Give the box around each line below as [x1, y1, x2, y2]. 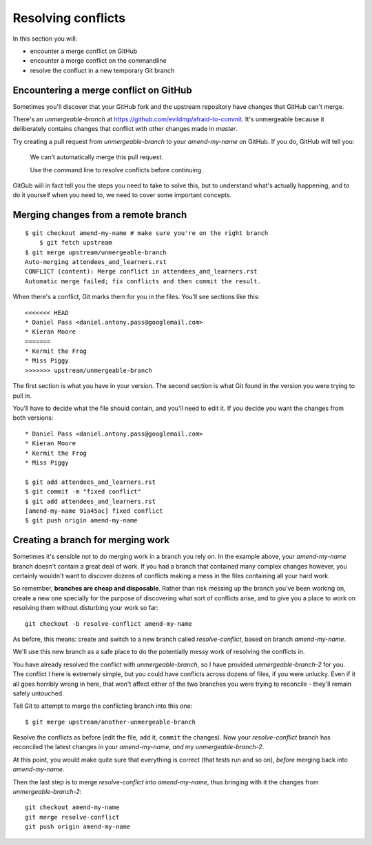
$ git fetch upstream [39, 238, 113, 247]
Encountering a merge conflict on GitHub [12, 84, 192, 96]
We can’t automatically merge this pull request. [30, 153, 163, 161]
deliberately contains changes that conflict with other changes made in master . [12, 125, 238, 133]
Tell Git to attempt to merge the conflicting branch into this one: [12, 702, 193, 710]
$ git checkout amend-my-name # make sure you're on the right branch [25, 229, 269, 237]
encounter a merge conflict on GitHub [30, 47, 138, 55]
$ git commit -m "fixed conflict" [25, 488, 141, 496]
